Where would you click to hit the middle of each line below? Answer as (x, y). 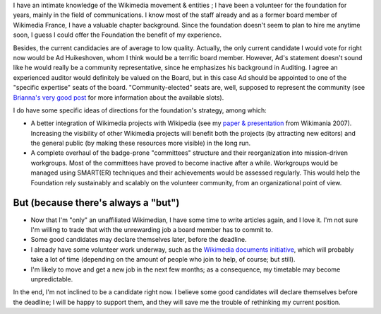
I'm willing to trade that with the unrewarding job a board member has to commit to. (152, 229)
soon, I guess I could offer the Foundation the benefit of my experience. (117, 35)
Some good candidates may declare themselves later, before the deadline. (139, 240)
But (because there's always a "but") (96, 203)
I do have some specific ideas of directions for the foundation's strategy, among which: (140, 110)
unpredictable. (52, 279)
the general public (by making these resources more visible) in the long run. (141, 143)
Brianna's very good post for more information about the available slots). (119, 97)
